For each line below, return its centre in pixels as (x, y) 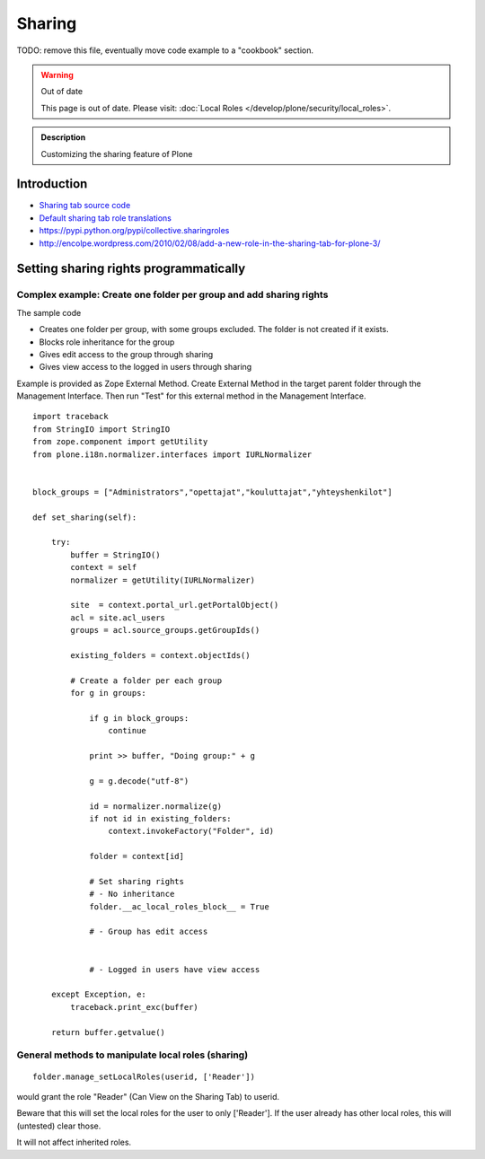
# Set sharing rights (137, 881)
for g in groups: (109, 693)
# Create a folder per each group (146, 680)
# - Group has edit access (149, 932)
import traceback (71, 417)
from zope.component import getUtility (120, 442)
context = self (104, 567)
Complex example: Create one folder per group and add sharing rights (172, 294)
